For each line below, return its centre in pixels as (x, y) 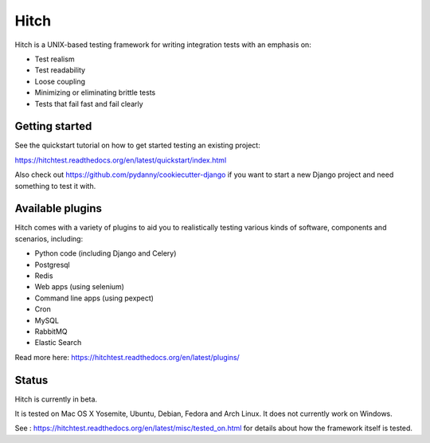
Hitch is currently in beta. (56, 399)
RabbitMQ (51, 331)
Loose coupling (60, 81)
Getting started (53, 126)
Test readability (60, 70)
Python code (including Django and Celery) (106, 253)
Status (31, 380)
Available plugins (59, 208)
